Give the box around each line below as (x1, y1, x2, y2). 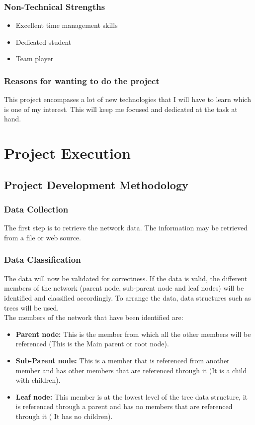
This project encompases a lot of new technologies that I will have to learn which (4, 94, 251, 105)
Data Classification (4, 253, 81, 266)
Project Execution (4, 143, 131, 163)
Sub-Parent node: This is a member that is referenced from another (15, 355, 230, 365)
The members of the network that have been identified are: (4, 312, 183, 322)
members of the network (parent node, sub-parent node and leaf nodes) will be (4, 283, 244, 293)
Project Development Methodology (4, 177, 188, 192)
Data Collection (4, 203, 69, 215)
